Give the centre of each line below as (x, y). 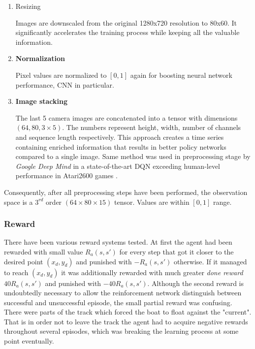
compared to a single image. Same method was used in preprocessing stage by (133, 156)
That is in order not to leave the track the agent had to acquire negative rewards (126, 321)
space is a (18, 202)
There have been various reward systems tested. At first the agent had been (118, 242)
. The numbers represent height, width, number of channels (152, 127)
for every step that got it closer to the (176, 251)
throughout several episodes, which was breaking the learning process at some (121, 331)
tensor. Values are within (152, 202)
